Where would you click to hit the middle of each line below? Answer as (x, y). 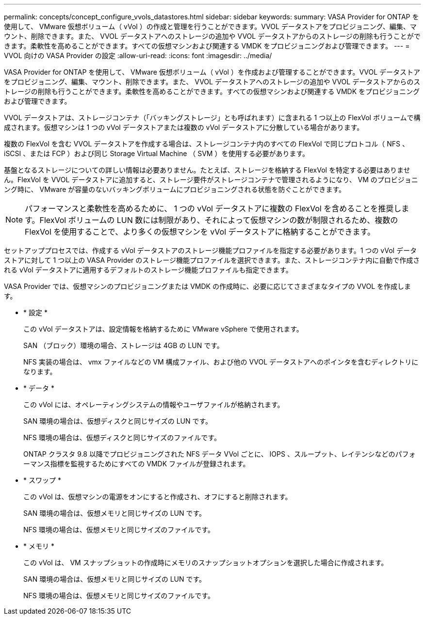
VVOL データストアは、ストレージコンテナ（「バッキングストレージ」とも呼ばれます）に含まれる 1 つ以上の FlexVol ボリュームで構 (212, 118)
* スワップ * (42, 480)
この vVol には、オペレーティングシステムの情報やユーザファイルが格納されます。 (154, 405)
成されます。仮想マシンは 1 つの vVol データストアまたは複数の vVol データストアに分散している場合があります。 (184, 127)
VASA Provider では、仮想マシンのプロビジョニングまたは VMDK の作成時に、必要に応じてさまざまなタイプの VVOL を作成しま (208, 286)
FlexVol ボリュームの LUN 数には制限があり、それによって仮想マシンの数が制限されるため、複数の (219, 220)
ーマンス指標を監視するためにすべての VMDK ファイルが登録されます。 (137, 464)
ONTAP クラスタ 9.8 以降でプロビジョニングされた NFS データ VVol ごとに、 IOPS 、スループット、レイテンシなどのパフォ (220, 454)
